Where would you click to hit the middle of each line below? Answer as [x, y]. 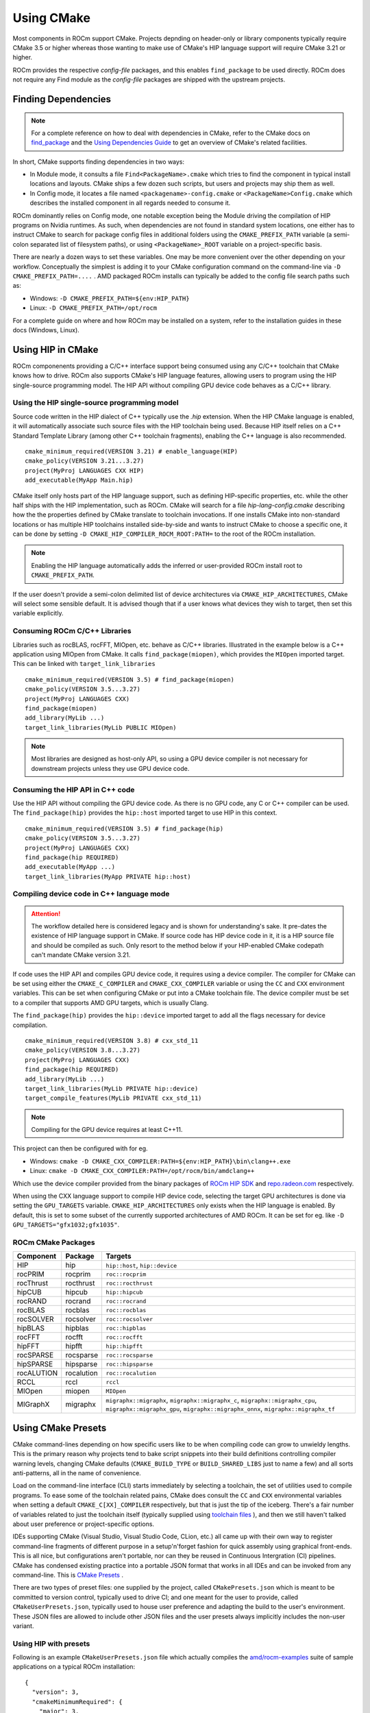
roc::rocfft [124, 1337]
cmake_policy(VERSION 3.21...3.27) [85, 461]
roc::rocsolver [129, 1319]
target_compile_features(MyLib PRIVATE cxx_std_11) [113, 1098]
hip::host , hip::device [141, 1266]
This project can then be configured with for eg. [80, 1148]
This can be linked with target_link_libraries [84, 664]
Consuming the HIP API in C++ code [74, 789]
